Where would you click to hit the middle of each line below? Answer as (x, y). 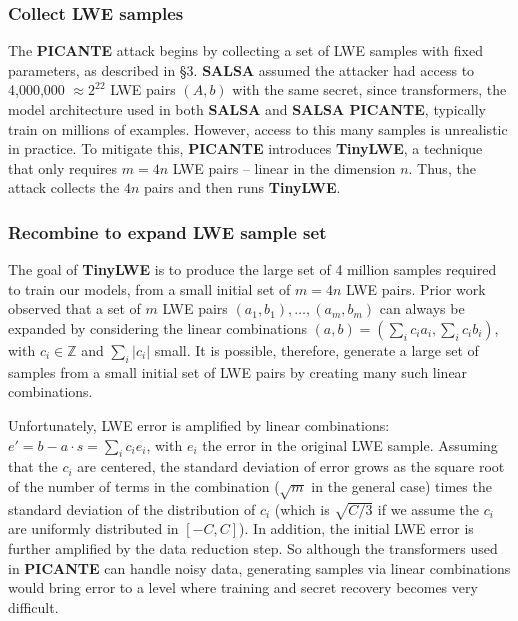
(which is (302, 508)
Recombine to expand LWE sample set (167, 231)
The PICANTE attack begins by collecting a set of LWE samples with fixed (245, 50)
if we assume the (428, 508)
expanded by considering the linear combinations (157, 327)
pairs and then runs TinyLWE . (242, 187)
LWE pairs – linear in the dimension (284, 167)
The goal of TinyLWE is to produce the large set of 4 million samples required (252, 269)
